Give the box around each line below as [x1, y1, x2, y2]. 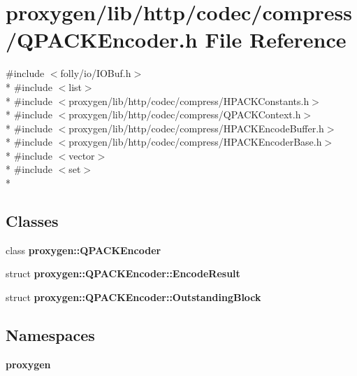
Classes [6, 210, 59, 232]
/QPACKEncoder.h [6, 25, 198, 54]
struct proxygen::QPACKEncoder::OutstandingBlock [6, 290, 261, 305]
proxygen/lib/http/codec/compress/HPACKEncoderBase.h [68, 134, 322, 149]
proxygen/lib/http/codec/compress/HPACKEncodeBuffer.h [68, 120, 324, 135]
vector [68, 148, 95, 162]
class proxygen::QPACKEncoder [6, 242, 161, 257]
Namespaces [6, 324, 95, 346]
